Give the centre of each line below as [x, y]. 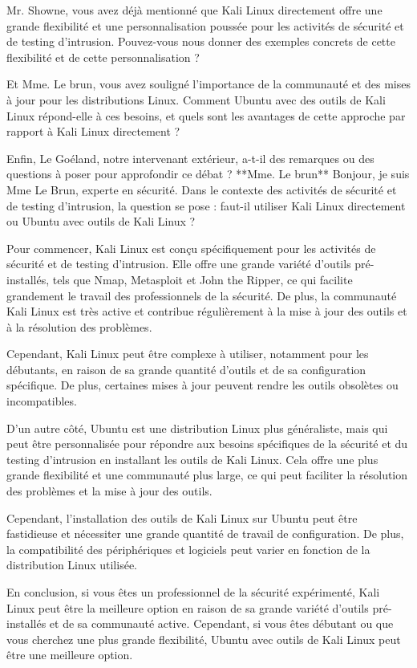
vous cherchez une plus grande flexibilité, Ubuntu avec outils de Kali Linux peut [204, 639]
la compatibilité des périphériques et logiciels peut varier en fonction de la [188, 549]
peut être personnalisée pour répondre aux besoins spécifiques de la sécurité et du [207, 444]
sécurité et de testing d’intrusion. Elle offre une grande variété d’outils [179, 264]
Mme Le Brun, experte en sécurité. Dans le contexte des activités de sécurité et [202, 189]
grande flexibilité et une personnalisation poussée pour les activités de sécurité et [205, 25]
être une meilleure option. [70, 655]
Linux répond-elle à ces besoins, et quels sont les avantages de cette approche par [206, 115]
